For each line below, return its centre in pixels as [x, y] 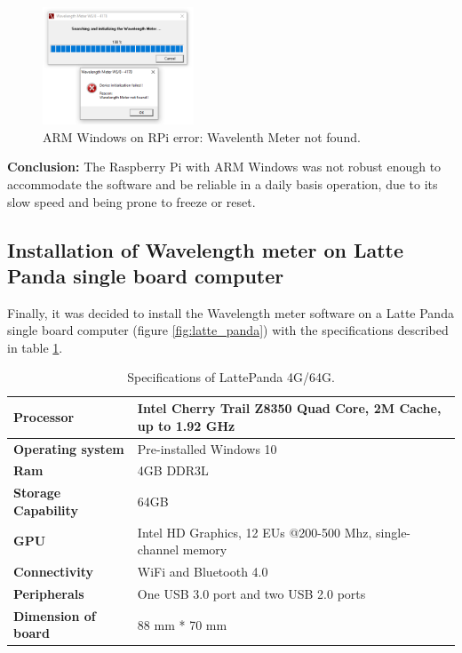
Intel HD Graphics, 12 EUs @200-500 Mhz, [255, 532]
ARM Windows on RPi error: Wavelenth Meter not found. [202, 136]
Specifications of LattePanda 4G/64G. [231, 377]
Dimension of [55, 615]
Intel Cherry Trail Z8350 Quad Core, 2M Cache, [289, 408]
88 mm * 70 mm [182, 624]
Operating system [69, 448]
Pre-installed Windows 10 [207, 448]
